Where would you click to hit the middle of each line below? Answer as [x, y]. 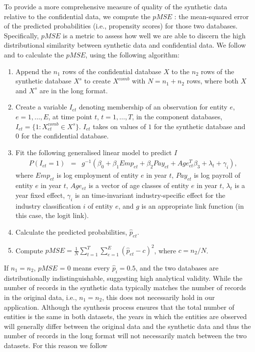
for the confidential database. [65, 136]
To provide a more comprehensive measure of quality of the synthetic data [116, 6]
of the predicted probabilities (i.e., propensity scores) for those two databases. [121, 26]
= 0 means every [85, 268]
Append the [33, 71]
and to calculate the [34, 54]
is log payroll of [217, 175]
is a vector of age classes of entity [139, 185]
